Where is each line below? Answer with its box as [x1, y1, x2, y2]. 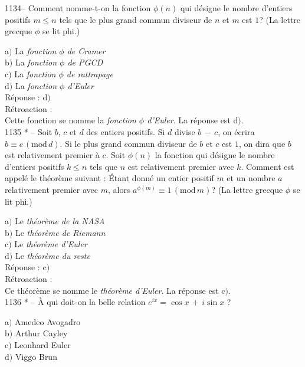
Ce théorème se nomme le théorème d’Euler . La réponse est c [5, 284, 225, 296]
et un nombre [227, 172, 276, 184]
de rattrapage [66, 67, 113, 80]
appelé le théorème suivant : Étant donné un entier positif [5, 172, 214, 184]
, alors [107, 183, 130, 195]
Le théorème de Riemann [15, 226, 106, 238]
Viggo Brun [15, 350, 57, 362]
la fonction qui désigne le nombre [155, 149, 275, 161]
